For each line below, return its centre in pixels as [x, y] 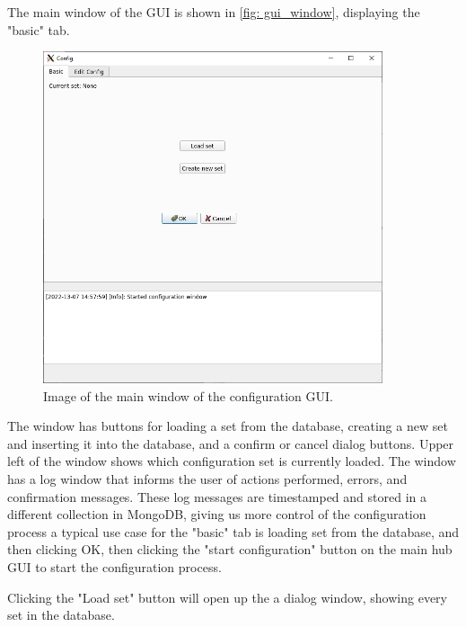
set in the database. [61, 615]
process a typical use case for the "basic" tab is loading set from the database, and [233, 531]
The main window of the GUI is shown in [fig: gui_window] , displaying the [214, 12]
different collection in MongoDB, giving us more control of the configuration [217, 514]
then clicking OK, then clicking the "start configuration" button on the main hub [230, 549]
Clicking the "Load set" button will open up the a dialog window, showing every [227, 597]
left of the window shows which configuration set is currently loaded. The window [232, 461]
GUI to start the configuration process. [114, 567]
